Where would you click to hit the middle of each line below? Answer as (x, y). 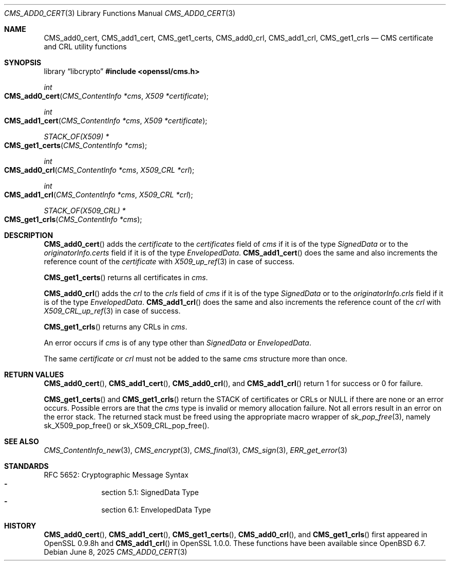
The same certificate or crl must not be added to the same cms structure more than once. (196, 359)
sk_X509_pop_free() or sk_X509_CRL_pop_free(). (127, 425)
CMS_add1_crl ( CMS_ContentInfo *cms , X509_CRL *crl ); (99, 195)
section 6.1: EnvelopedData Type (156, 510)
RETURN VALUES (34, 375)
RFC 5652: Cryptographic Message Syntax (116, 475)
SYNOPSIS (23, 62)
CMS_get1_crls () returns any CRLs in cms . (116, 327)
